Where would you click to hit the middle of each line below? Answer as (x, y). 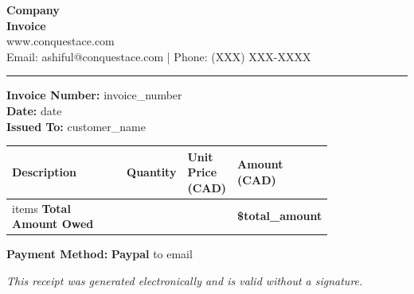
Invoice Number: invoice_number (94, 95)
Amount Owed (53, 224)
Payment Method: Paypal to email (100, 254)
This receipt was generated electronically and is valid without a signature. (185, 280)
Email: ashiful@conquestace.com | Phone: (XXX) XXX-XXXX (159, 56)
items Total (41, 208)
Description (45, 172)
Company (33, 10)
